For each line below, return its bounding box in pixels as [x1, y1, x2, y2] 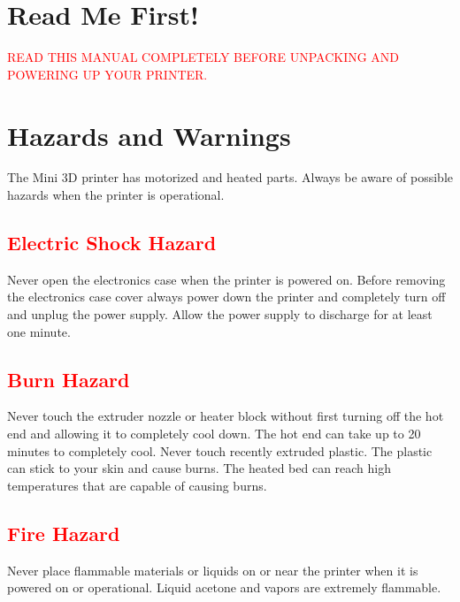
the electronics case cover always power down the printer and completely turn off [7, 287, 446, 306]
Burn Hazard [7, 365, 130, 392]
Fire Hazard [7, 519, 120, 546]
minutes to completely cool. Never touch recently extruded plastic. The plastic [7, 441, 433, 460]
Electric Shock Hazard [7, 229, 217, 256]
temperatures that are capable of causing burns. [7, 476, 267, 494]
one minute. [7, 322, 71, 340]
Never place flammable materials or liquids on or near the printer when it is [7, 560, 418, 579]
